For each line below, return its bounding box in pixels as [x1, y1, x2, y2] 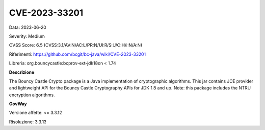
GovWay [9, 101, 27, 107]
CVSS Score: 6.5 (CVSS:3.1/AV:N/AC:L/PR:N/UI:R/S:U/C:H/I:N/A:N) [9, 42, 142, 48]
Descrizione [9, 69, 34, 75]
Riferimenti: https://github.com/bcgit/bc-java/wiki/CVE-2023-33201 [9, 51, 146, 57]
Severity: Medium [9, 33, 45, 39]
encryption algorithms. [9, 92, 55, 98]
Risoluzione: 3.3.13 [9, 119, 47, 125]
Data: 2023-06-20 [9, 24, 47, 30]
